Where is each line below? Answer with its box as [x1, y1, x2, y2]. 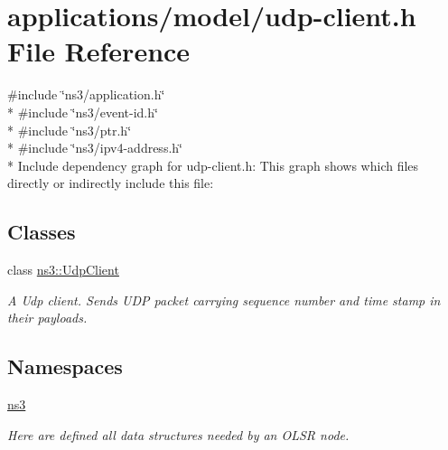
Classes [7, 218, 76, 246]
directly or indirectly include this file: [7, 173, 214, 192]
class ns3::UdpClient [7, 260, 119, 279]
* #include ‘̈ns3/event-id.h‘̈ [7, 102, 158, 121]
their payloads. [7, 308, 88, 327]
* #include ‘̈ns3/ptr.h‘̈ [7, 120, 132, 139]
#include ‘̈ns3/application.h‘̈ [7, 85, 165, 104]
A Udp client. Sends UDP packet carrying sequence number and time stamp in [7, 290, 441, 309]
